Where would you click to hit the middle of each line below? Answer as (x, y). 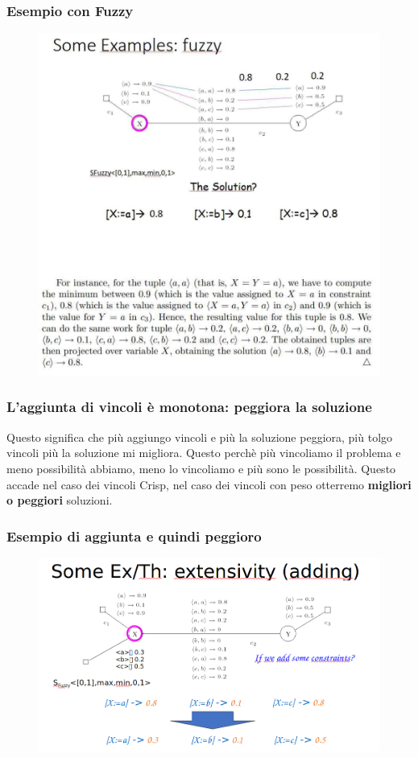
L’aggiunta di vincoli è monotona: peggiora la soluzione (189, 407)
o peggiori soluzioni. (60, 500)
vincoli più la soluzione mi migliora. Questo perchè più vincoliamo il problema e (204, 453)
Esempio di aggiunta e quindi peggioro (134, 536)
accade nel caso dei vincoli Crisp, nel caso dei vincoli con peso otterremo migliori (209, 484)
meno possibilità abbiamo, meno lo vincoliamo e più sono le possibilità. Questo (201, 468)
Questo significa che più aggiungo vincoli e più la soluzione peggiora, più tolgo (200, 437)
